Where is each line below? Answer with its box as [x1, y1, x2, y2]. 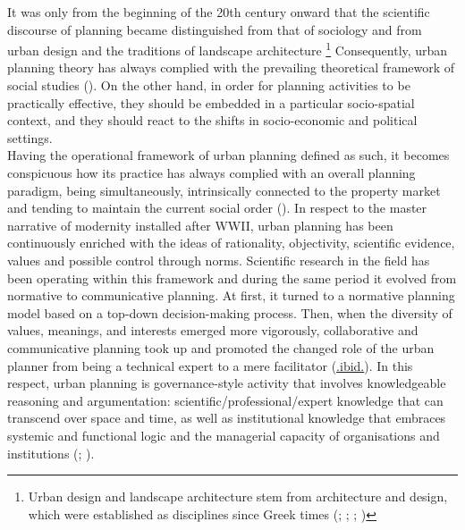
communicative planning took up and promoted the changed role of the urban [7, 338, 435, 357]
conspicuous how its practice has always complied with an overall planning [7, 164, 416, 181]
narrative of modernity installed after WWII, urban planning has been [7, 215, 393, 234]
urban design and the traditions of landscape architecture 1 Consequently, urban [7, 38, 448, 59]
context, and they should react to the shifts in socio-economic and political [7, 111, 418, 130]
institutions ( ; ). [7, 443, 95, 462]
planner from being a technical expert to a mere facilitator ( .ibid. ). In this [7, 356, 413, 374]
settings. [7, 128, 53, 147]
